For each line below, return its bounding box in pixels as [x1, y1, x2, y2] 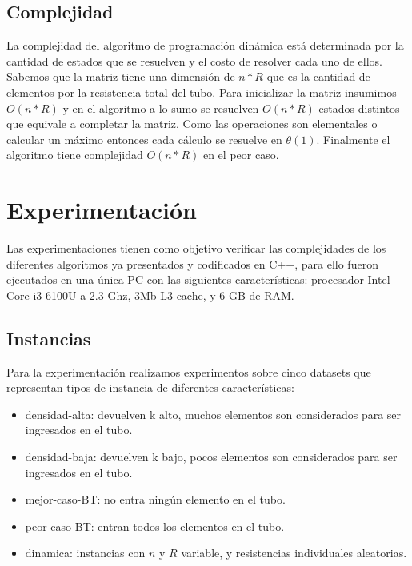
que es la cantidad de [266, 68, 370, 85]
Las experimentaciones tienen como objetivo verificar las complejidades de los [6, 240, 386, 257]
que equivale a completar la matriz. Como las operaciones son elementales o [6, 115, 378, 132]
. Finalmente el [316, 130, 390, 147]
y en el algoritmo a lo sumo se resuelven [62, 99, 259, 116]
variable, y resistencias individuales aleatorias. [181, 544, 407, 561]
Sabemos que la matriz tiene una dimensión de [6, 68, 235, 85]
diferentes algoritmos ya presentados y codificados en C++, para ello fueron [6, 255, 378, 272]
